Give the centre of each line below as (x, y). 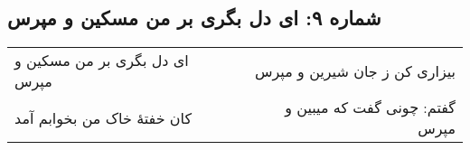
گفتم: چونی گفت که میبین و (370, 108)
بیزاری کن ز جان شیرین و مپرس (355, 70)
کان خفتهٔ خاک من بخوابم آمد (103, 117)
